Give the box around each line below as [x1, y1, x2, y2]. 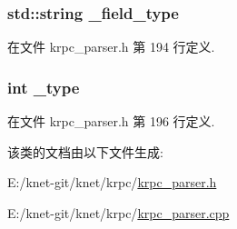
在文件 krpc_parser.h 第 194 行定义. [7, 37, 215, 56]
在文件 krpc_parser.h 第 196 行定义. [7, 112, 215, 131]
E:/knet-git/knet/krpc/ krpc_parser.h [7, 173, 217, 192]
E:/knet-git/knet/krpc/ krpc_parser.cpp [7, 203, 230, 222]
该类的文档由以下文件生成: [7, 142, 163, 161]
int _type [7, 75, 80, 98]
